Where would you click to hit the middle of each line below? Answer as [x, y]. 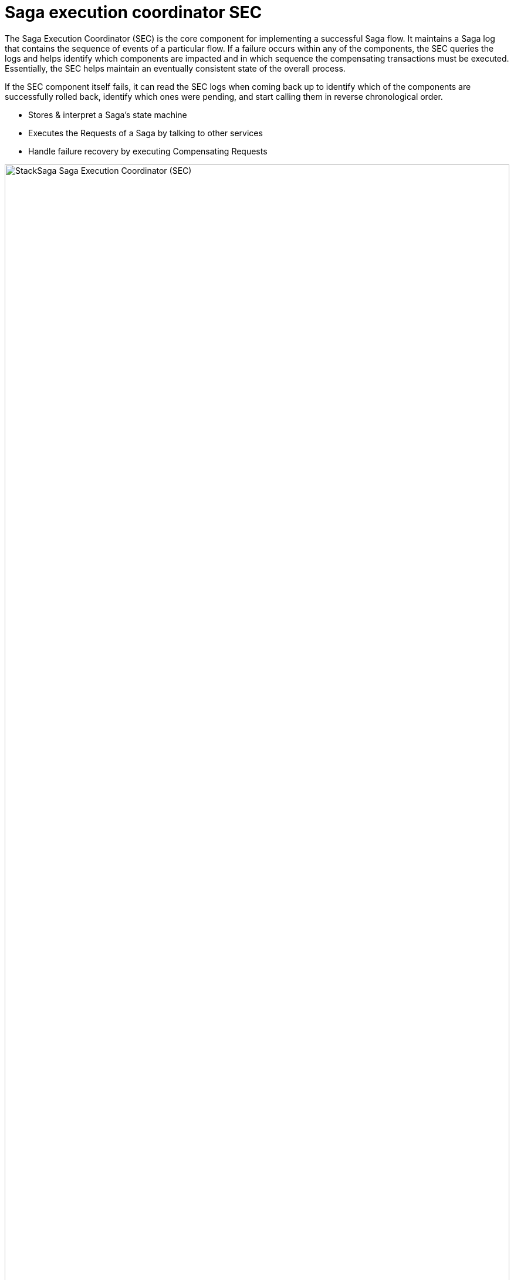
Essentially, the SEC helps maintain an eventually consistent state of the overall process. [175, 68]
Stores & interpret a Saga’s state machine [108, 114]
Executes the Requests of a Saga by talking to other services [146, 133]
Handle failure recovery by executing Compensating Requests [148, 151]
